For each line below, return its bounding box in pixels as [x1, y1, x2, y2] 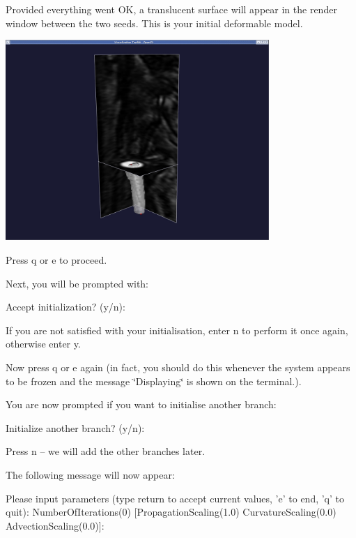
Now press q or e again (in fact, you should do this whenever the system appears [6, 359, 350, 374]
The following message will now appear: [6, 467, 175, 481]
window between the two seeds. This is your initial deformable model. [6, 15, 303, 30]
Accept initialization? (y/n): [6, 299, 125, 314]
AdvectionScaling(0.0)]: [6, 518, 105, 532]
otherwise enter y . [6, 336, 81, 351]
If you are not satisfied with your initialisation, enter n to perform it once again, [6, 322, 348, 337]
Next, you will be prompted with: [6, 276, 149, 290]
